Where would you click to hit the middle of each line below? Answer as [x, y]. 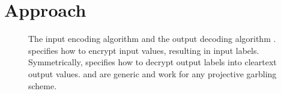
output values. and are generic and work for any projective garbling [153, 73]
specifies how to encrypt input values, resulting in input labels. [144, 50]
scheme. [43, 85]
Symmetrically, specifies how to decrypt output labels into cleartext [153, 62]
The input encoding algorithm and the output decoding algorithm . [152, 39]
